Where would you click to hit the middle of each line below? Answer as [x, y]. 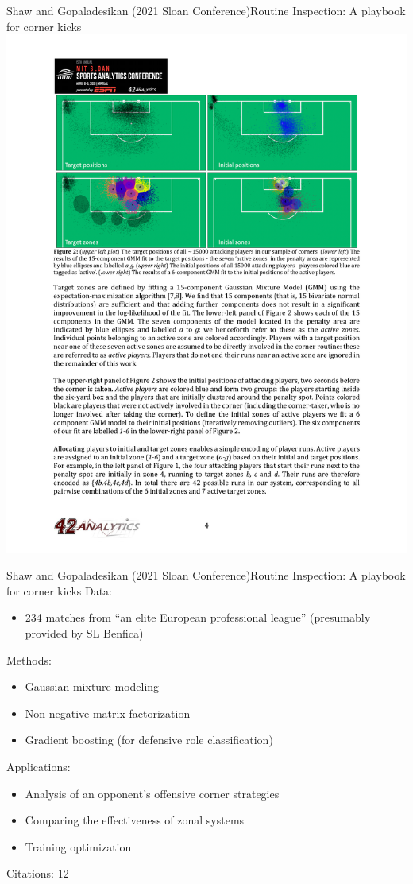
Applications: [39, 766]
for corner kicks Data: [60, 590]
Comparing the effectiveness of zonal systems [135, 820]
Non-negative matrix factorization [108, 713]
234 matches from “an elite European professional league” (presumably [198, 617]
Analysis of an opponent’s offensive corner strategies [152, 793]
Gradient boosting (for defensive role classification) [149, 740]
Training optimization [78, 846]
